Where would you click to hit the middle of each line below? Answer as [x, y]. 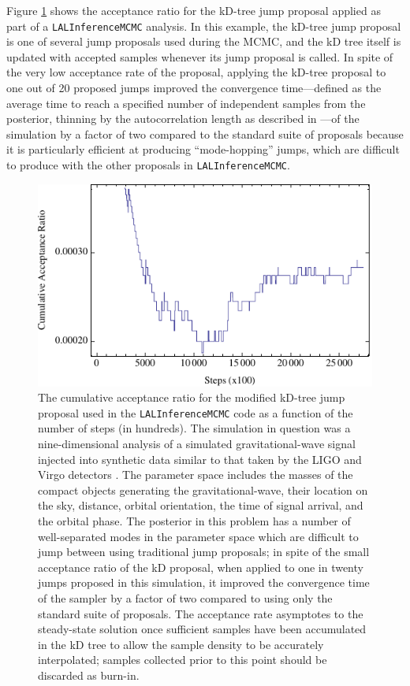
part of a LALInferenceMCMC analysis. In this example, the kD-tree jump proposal [204, 26]
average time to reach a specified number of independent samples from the [186, 103]
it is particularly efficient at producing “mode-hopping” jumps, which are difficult [203, 149]
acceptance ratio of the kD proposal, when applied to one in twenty [201, 567]
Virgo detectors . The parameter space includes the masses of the [196, 475]
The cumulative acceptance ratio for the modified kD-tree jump [192, 397]
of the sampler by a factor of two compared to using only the [185, 597]
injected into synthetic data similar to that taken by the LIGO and [200, 459]
